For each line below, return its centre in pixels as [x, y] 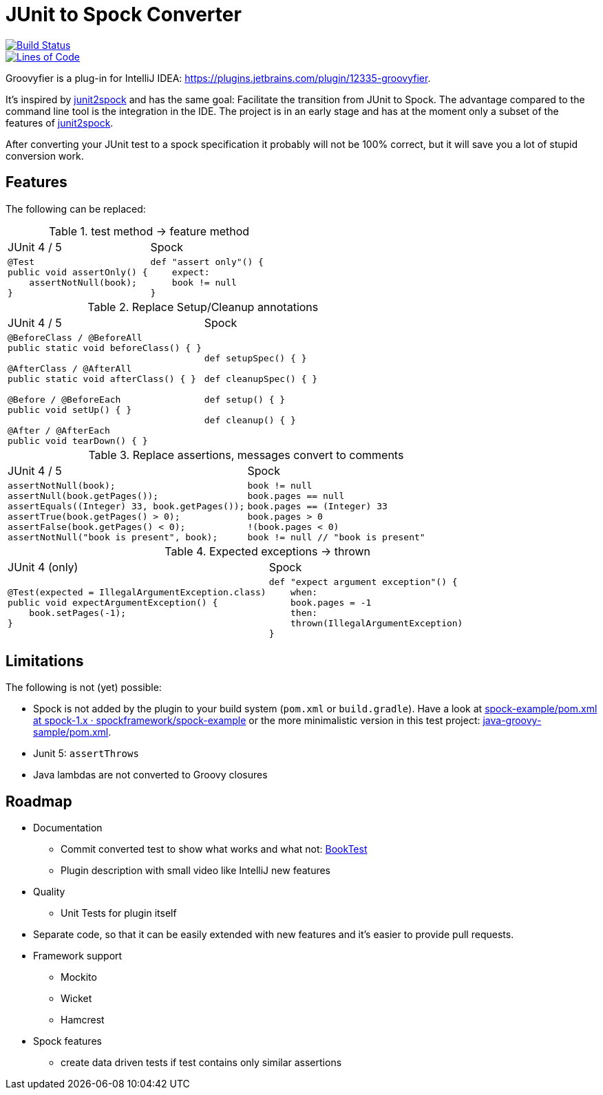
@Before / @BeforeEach [64, 399]
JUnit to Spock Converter [124, 14]
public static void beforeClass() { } [105, 348]
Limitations [45, 661]
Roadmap [39, 801]
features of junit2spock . [60, 123]
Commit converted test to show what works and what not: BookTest [214, 849]
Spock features [67, 1041]
